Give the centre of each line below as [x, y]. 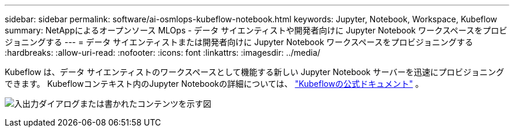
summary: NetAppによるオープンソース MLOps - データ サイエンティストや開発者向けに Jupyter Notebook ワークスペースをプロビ [256, 30]
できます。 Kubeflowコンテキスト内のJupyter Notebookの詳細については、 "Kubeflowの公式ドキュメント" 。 [214, 84]
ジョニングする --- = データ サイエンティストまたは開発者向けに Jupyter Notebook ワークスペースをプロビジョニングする [239, 42]
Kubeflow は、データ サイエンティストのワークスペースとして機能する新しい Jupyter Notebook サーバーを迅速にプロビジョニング [255, 72]
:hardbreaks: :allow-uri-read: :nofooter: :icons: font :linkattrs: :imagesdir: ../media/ [163, 53]
